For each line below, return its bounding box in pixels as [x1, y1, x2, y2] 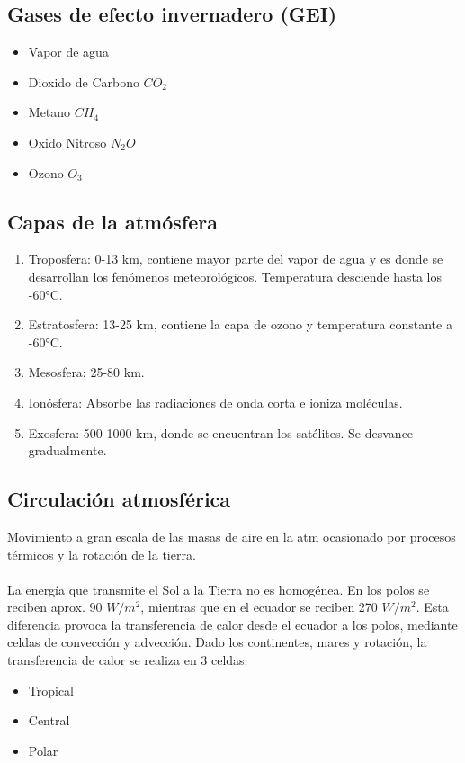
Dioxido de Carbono [28, 72, 139, 91]
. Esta [416, 597, 449, 616]
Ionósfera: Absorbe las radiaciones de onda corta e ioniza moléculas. [28, 392, 403, 411]
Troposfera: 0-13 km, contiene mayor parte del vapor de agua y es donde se [28, 249, 443, 268]
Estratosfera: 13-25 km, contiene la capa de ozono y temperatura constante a [28, 315, 452, 334]
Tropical [28, 680, 75, 699]
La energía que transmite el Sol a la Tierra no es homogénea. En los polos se [7, 579, 430, 598]
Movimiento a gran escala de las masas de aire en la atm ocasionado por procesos [7, 526, 456, 545]
